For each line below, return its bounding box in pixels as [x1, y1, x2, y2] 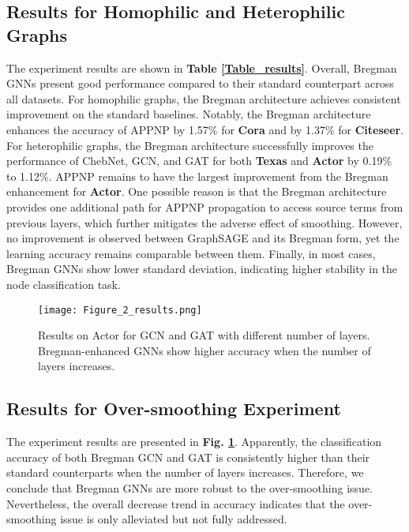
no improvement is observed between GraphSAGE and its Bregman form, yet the [6, 230, 400, 246]
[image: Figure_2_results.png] [38, 304, 202, 316]
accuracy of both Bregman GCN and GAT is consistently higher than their [6, 448, 370, 465]
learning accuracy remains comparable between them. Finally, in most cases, [6, 245, 376, 261]
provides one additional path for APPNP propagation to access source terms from [6, 198, 403, 215]
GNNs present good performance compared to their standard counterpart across [6, 75, 394, 92]
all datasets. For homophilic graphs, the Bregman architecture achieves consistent [6, 90, 401, 107]
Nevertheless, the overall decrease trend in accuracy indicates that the [6, 495, 345, 511]
